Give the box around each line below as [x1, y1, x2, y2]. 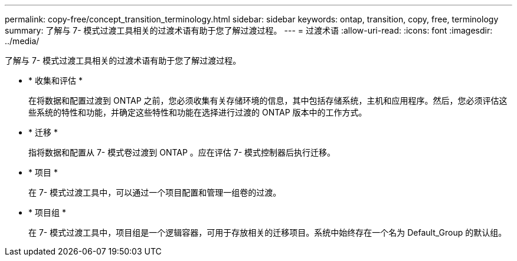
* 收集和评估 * [28, 75, 83, 85]
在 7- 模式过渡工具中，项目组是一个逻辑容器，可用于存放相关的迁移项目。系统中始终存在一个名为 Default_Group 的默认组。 [28, 227, 507, 237]
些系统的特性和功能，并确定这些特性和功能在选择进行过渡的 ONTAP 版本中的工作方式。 [28, 107, 367, 117]
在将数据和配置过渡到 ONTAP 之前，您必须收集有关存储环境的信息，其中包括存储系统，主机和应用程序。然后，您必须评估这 [28, 95, 508, 105]
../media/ [5, 36, 40, 46]
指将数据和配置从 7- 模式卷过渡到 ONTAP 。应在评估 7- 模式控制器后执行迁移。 [28, 147, 336, 157]
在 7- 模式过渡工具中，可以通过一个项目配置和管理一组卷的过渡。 [28, 187, 282, 197]
